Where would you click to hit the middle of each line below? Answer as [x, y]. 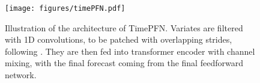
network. [21, 75]
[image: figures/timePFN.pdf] [65, 8]
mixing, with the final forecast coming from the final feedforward [124, 63]
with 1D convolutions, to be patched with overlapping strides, [119, 39]
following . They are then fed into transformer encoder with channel [130, 51]
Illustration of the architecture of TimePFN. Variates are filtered [124, 27]
